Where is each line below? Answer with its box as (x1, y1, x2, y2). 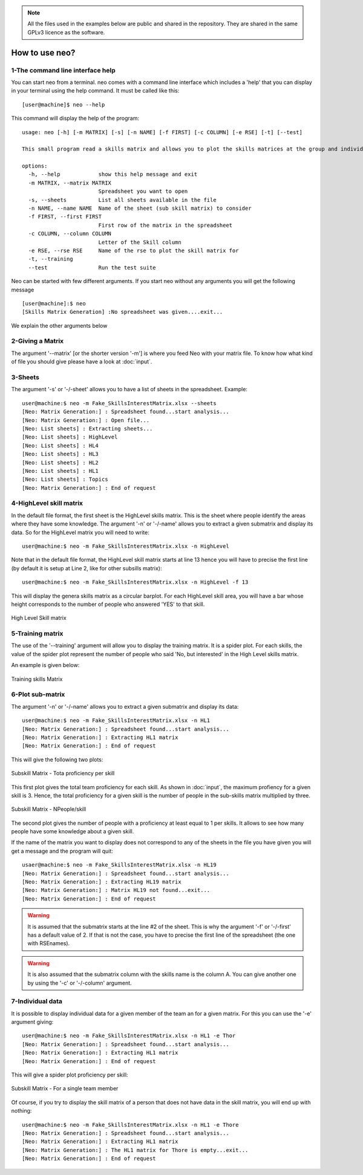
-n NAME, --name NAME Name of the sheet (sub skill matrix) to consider (28, 205, 252, 212)
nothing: (11, 1107, 32, 1115)
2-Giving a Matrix (11, 337, 64, 345)
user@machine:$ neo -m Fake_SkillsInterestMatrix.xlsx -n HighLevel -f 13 (22, 579, 249, 586)
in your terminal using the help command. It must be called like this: (11, 87, 180, 94)
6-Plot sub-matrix (11, 690, 65, 698)
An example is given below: (11, 662, 80, 669)
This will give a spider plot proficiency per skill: (11, 1071, 128, 1079)
